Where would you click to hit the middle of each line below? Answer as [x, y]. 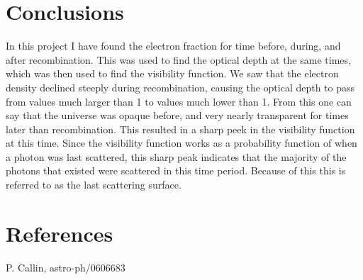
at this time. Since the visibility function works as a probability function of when [181, 143]
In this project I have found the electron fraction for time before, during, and [173, 46]
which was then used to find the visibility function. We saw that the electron [172, 73]
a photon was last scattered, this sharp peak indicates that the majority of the [176, 156]
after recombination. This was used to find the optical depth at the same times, [178, 59]
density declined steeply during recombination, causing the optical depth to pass [180, 87]
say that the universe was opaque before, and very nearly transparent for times [177, 115]
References [60, 233]
